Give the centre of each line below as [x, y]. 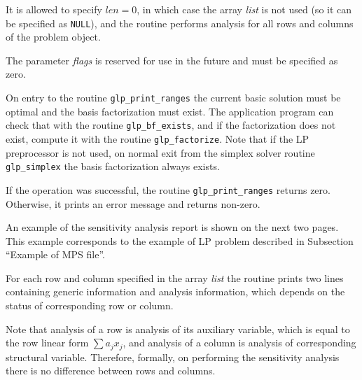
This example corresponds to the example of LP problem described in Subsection [180, 240]
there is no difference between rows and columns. [111, 371]
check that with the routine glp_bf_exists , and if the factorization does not [171, 125]
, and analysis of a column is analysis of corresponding [239, 343]
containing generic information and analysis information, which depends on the [175, 291]
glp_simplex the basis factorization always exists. [113, 166]
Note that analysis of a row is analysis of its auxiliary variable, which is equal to [178, 329]
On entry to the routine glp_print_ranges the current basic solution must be [173, 98]
